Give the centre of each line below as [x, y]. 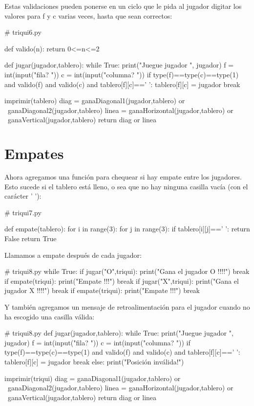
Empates [34, 153]
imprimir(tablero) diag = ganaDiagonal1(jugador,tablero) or [95, 101]
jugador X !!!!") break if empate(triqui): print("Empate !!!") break [102, 290]
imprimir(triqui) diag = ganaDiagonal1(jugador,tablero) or [93, 378]
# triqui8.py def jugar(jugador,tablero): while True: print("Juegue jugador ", [119, 333]
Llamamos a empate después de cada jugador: [73, 255]
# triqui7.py [23, 212]
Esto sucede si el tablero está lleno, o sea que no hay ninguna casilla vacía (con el [126, 186]
